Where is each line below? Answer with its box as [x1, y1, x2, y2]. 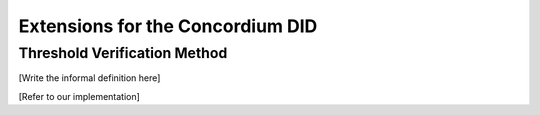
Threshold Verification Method [18, 44, 228, 62]
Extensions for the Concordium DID [18, 15, 318, 37]
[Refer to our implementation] [18, 90, 140, 102]
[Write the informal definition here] [18, 72, 161, 84]
